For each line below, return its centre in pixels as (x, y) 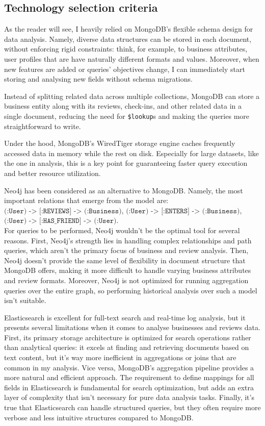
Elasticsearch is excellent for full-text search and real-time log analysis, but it (125, 317)
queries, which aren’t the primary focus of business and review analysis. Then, (126, 250)
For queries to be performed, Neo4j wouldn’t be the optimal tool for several (122, 230)
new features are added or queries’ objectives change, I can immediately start (125, 69)
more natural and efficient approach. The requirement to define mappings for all (129, 377)
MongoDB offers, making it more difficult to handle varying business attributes (128, 270)
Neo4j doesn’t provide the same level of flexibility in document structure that (125, 260)
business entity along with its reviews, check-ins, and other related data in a (123, 106)
